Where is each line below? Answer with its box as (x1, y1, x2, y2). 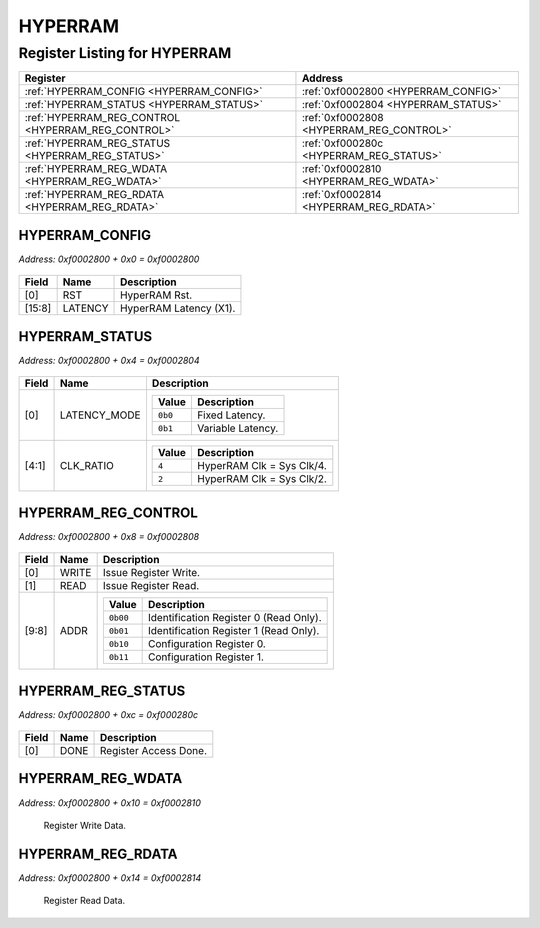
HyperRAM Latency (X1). (120, 301, 236, 315)
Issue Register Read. (102, 579, 200, 593)
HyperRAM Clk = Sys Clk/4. (196, 459, 327, 473)
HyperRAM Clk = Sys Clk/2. (196, 472, 327, 486)
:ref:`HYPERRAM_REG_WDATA (24, 162, 168, 176)
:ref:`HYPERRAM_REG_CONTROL (24, 111, 181, 125)
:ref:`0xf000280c (301, 136, 384, 150)
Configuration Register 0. (148, 637, 267, 651)
